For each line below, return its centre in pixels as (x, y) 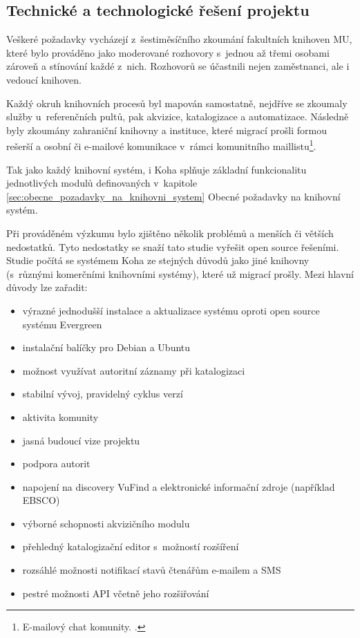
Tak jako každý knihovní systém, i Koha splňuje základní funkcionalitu (157, 169)
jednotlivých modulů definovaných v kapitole (102, 183)
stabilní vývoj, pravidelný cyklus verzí (103, 394)
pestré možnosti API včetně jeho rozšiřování (116, 593)
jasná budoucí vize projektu (81, 440)
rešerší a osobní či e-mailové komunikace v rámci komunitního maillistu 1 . (161, 145)
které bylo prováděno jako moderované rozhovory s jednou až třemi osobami (168, 52)
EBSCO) (41, 500)
